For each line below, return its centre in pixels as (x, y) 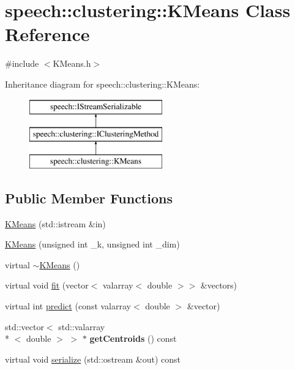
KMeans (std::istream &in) (55, 223)
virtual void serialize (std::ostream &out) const (93, 359)
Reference (47, 34)
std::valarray (82, 326)
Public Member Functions (89, 198)
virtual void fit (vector (47, 285)
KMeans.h (72, 63)
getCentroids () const (133, 338)
